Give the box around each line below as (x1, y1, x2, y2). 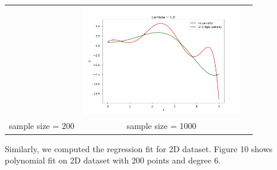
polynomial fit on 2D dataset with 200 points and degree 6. (5, 154, 221, 166)
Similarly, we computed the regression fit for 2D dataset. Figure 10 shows (5, 142, 273, 155)
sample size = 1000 (126, 119, 197, 132)
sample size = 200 (9, 119, 74, 132)
